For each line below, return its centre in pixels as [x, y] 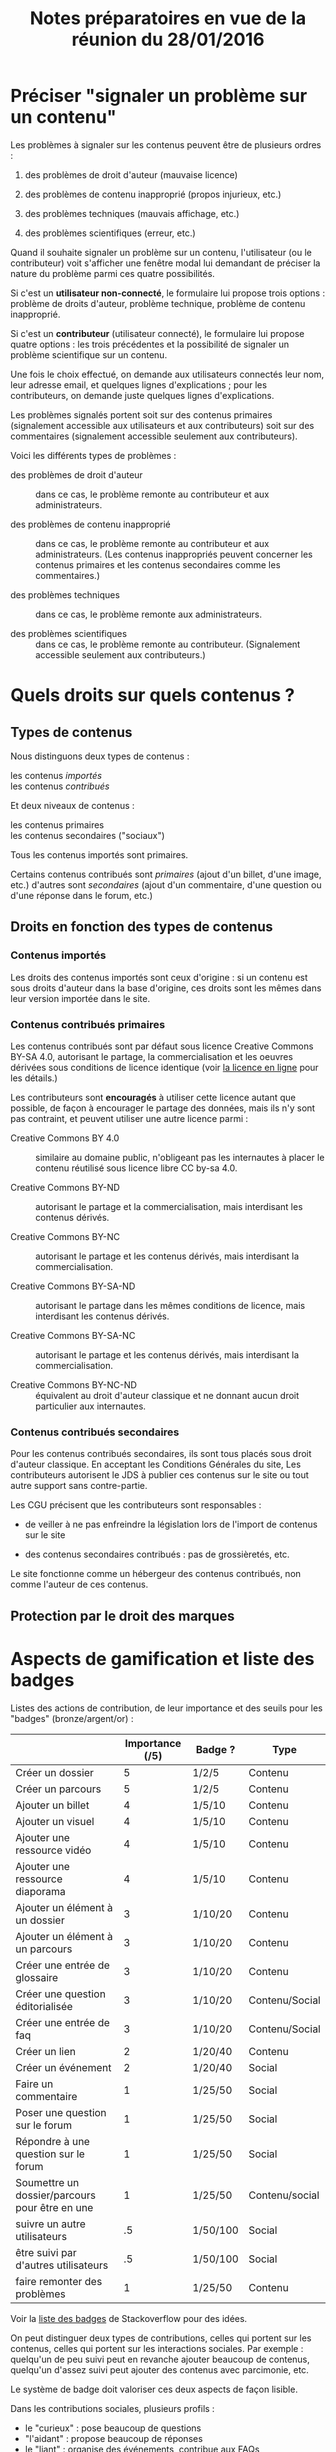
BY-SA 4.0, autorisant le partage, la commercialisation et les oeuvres [151, 1056]
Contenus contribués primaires [88, 1024]
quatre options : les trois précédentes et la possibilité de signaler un [150, 344]
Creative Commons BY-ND [65, 1187]
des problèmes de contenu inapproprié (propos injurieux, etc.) [153, 194]
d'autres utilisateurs [62, 2265]
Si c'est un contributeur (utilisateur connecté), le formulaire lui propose [157, 333]
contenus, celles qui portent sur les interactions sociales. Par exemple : [157, 2348]
